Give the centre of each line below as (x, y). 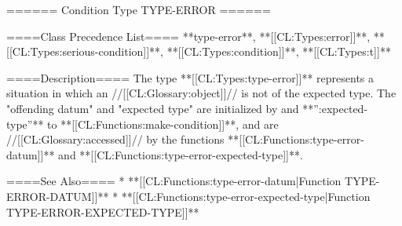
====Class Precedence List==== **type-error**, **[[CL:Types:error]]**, (188, 36)
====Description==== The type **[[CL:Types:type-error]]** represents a (190, 77)
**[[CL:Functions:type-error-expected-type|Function (246, 196)
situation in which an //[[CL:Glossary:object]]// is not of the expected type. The (201, 93)
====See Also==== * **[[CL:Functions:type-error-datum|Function (174, 181)
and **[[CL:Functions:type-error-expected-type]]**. (181, 154)
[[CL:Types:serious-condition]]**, (85, 51)
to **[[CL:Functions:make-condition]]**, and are (163, 124)
